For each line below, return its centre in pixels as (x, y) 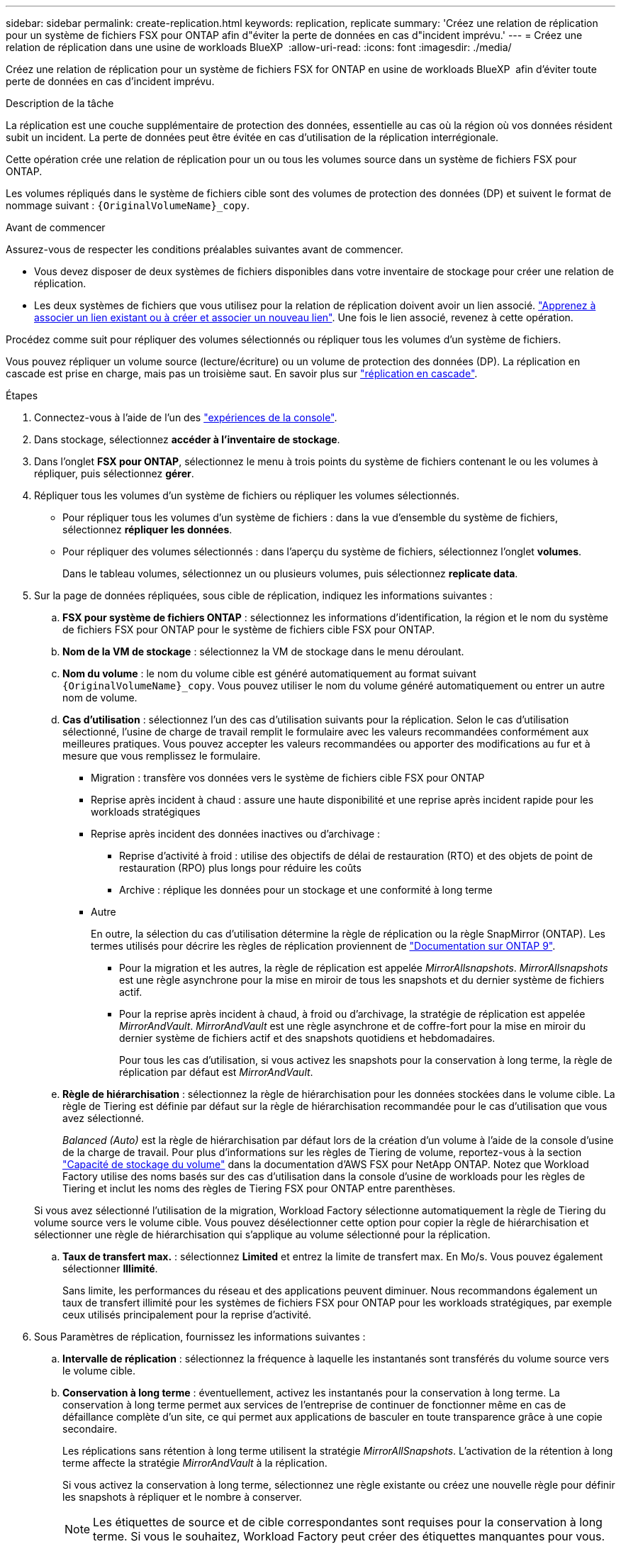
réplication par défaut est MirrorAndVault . (216, 1072)
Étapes (22, 395)
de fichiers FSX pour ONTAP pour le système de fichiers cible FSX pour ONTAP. (249, 629)
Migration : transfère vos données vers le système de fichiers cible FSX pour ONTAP (288, 778)
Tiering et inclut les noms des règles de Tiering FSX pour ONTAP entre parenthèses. (259, 1188)
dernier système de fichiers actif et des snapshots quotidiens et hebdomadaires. (307, 1038)
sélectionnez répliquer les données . (147, 529)
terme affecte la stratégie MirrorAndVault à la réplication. (195, 1463)
